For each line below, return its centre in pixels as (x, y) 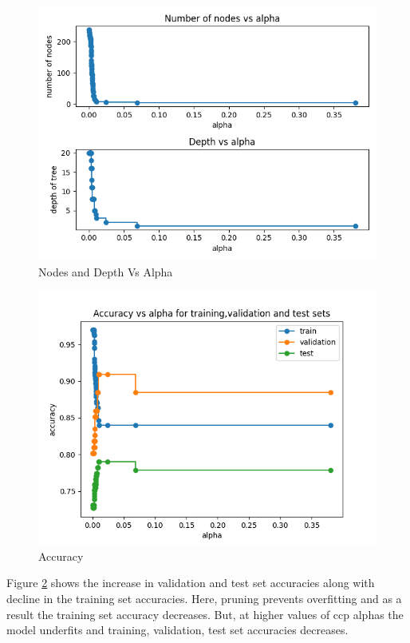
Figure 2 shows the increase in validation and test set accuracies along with (191, 583)
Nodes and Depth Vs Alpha (106, 271)
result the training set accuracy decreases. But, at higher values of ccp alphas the (205, 614)
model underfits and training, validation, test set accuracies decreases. (177, 630)
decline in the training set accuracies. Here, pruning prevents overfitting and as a (204, 598)
